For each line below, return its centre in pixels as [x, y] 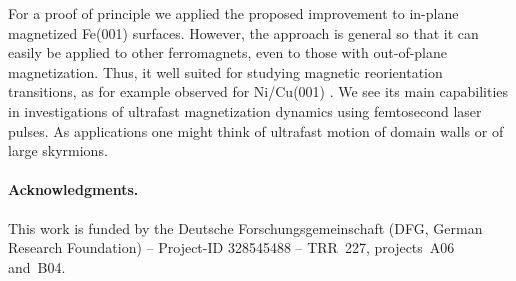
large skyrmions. [58, 150]
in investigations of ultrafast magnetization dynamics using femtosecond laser [245, 110]
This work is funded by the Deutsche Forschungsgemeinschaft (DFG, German [245, 227]
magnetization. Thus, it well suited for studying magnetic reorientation [225, 71]
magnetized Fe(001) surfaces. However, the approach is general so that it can [243, 32]
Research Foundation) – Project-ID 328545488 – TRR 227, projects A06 [231, 247]
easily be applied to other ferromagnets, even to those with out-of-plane [228, 52]
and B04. [37, 266]
